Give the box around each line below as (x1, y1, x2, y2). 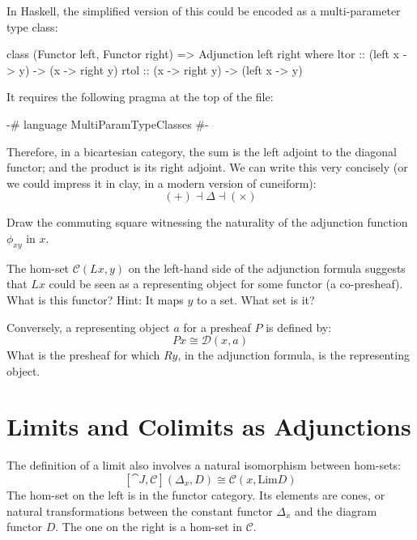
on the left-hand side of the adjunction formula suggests (128, 259, 406, 276)
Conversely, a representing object (6, 318, 170, 335)
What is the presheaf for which (6, 347, 160, 364)
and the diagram (295, 502, 377, 519)
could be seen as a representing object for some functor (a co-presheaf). (49, 275, 403, 292)
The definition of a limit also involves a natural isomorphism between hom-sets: (6, 457, 402, 474)
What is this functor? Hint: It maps (6, 291, 184, 308)
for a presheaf (183, 318, 251, 335)
